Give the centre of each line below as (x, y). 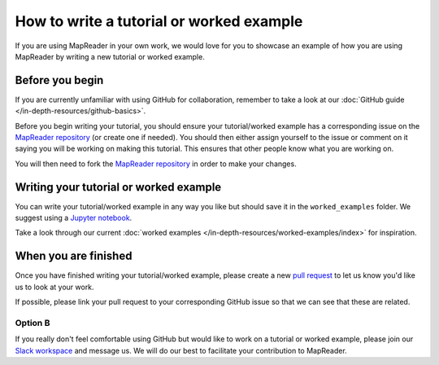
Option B (33, 323)
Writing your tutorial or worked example (118, 187)
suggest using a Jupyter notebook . (74, 218)
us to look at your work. (54, 287)
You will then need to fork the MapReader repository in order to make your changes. (156, 164)
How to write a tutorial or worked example (159, 21)
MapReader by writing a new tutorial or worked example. (110, 56)
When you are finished (74, 256)
